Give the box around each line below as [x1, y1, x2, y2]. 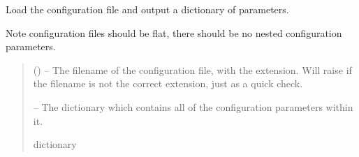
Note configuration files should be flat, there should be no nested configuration [6, 25, 342, 40]
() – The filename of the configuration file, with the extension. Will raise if [33, 62, 352, 77]
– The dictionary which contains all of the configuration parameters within [33, 99, 353, 114]
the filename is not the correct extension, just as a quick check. [33, 76, 303, 91]
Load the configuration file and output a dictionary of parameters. [6, 2, 289, 16]
